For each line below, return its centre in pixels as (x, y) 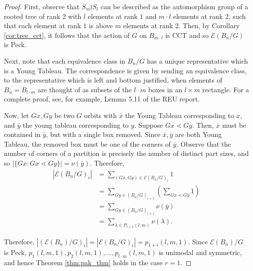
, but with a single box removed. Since (103, 134)
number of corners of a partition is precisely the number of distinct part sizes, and (126, 153)
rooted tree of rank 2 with (43, 16)
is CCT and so (187, 35)
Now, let (17, 115)
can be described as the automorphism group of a (174, 6)
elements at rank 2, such (209, 16)
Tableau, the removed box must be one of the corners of (87, 144)
